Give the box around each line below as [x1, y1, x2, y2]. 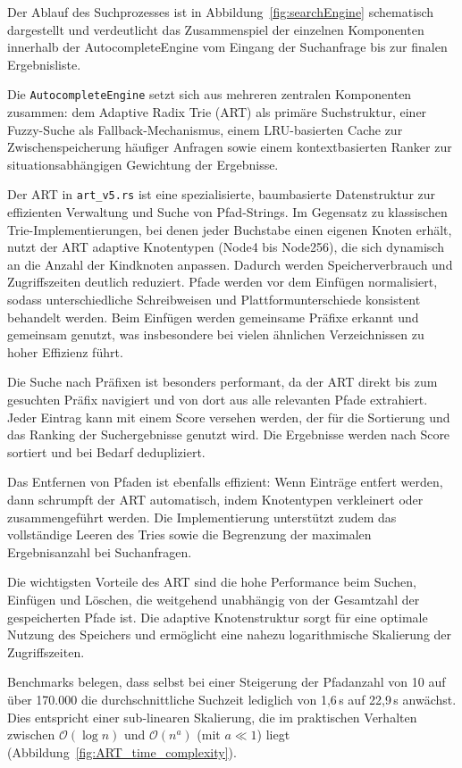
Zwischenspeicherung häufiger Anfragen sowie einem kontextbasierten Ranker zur [7, 138, 452, 156]
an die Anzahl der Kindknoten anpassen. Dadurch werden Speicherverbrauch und [7, 255, 453, 273]
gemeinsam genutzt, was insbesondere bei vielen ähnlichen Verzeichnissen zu [7, 325, 424, 344]
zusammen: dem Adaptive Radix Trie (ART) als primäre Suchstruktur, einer [7, 103, 427, 121]
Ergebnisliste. [7, 54, 81, 73]
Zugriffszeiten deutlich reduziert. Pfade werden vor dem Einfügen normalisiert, [7, 272, 438, 291]
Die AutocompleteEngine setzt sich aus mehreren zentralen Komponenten [7, 85, 412, 104]
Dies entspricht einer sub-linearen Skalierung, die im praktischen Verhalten [7, 707, 417, 726]
